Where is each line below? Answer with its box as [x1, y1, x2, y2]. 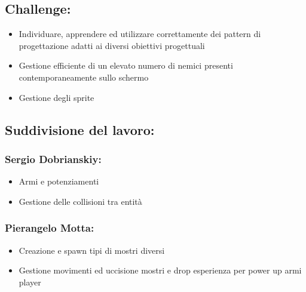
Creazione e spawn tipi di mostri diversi [19, 244, 165, 256]
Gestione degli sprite [19, 91, 94, 103]
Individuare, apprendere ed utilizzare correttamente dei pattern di [19, 27, 261, 40]
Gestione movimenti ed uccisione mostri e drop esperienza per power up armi [19, 264, 302, 276]
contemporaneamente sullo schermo [19, 70, 149, 83]
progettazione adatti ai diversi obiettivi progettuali [19, 39, 205, 51]
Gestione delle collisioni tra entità [19, 195, 142, 207]
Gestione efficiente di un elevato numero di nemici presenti [19, 59, 233, 72]
